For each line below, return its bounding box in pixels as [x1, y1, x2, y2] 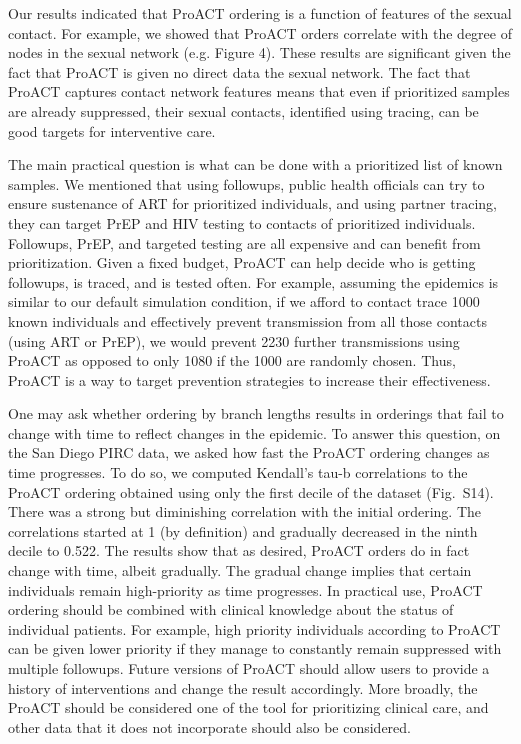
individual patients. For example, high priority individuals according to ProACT [8, 618, 501, 639]
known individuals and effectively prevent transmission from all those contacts [8, 310, 487, 331]
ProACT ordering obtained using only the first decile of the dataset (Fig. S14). [8, 481, 494, 502]
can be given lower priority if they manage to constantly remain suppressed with [8, 638, 502, 659]
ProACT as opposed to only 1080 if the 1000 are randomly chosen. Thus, [8, 350, 456, 371]
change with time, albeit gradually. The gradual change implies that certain [8, 560, 472, 581]
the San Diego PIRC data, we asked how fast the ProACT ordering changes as [8, 442, 490, 463]
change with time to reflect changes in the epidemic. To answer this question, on [8, 422, 501, 443]
